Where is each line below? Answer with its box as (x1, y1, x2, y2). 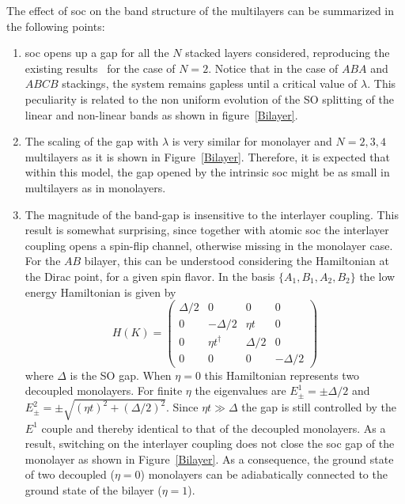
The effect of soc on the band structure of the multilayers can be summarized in (6, 2, 395, 18)
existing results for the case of (25, 59, 176, 76)
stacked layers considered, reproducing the (185, 44, 390, 61)
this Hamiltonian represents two (204, 366, 360, 383)
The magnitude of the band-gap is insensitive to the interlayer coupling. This (25, 206, 399, 222)
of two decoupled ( (25, 466, 115, 483)
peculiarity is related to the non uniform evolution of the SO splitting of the (25, 90, 395, 107)
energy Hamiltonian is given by (25, 283, 176, 300)
